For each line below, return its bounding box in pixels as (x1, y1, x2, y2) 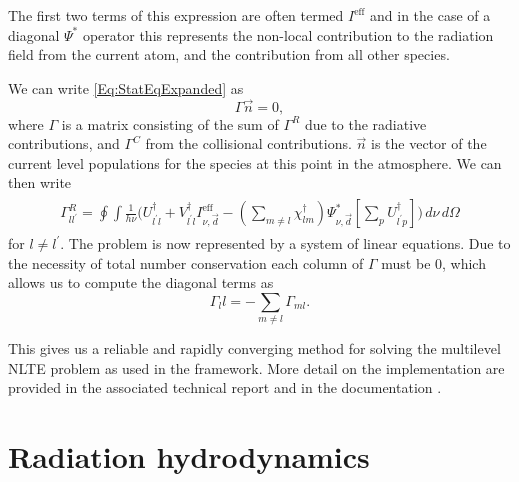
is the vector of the (371, 133, 487, 154)
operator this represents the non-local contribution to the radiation (82, 24, 494, 45)
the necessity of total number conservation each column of (8, 252, 364, 273)
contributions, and (8, 133, 120, 154)
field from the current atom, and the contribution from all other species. (8, 44, 450, 65)
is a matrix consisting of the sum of (61, 113, 279, 134)
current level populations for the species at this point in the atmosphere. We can (8, 152, 502, 173)
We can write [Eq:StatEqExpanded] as (8, 77, 244, 98)
